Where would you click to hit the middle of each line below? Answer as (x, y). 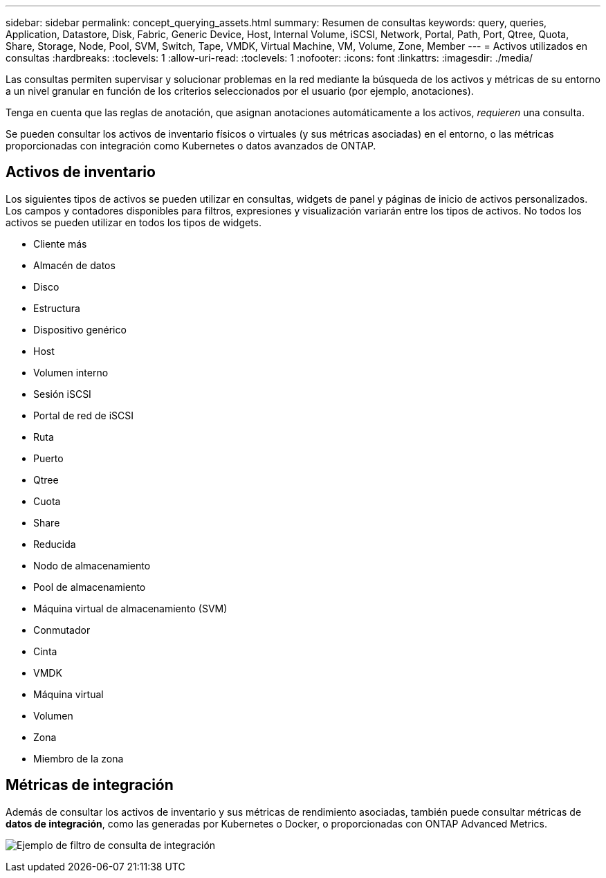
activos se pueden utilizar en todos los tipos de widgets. (134, 222)
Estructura (57, 308)
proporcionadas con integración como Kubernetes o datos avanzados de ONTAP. (191, 146)
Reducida (55, 544)
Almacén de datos (74, 265)
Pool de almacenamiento (90, 587)
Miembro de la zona (79, 758)
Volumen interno (71, 372)
